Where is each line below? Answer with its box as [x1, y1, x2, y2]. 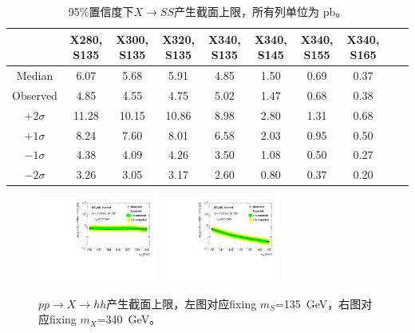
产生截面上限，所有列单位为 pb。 [173, 3, 347, 19]
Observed [12, 86, 57, 103]
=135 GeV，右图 [275, 295, 362, 311]
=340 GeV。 [97, 311, 161, 327]
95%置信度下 [68, 3, 134, 19]
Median [16, 67, 53, 84]
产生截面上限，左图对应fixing [106, 295, 257, 311]
